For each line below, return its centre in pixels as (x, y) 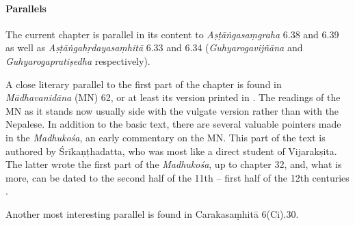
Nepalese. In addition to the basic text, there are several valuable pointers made (173, 124)
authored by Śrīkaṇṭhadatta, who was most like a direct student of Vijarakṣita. (171, 151)
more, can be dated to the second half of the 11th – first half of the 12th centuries (177, 177)
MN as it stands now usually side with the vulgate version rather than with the (172, 110)
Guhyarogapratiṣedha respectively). (78, 60)
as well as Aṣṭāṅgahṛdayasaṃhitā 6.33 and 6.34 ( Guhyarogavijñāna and (154, 47)
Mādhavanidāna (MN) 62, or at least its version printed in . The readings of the (173, 97)
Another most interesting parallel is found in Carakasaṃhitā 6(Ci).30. (152, 213)
